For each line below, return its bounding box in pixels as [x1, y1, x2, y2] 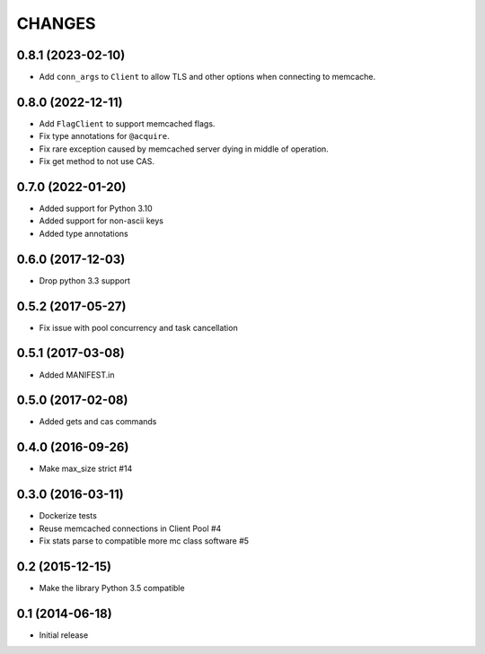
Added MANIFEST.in [39, 369, 115, 380]
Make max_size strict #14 [39, 463, 133, 475]
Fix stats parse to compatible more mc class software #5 [39, 536, 250, 546]
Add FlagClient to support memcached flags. [39, 118, 216, 129]
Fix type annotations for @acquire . [39, 131, 170, 142]
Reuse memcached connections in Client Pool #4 [39, 523, 222, 534]
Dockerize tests [39, 510, 98, 521]
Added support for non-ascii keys [39, 215, 163, 226]
